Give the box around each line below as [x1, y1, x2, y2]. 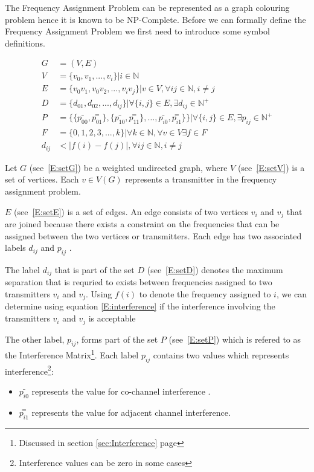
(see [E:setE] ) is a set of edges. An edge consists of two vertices [14, 205, 248, 218]
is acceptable [88, 312, 136, 325]
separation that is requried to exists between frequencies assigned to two [5, 276, 272, 288]
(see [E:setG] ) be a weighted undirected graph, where [29, 161, 228, 173]
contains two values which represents [153, 348, 289, 361]
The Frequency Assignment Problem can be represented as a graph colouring [5, 1, 290, 13]
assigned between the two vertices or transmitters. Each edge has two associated [5, 229, 302, 242]
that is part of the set [54, 263, 135, 276]
